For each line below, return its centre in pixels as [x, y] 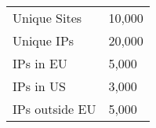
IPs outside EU [54, 109]
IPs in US [39, 86]
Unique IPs [44, 40]
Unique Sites [47, 18]
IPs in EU [40, 63]
